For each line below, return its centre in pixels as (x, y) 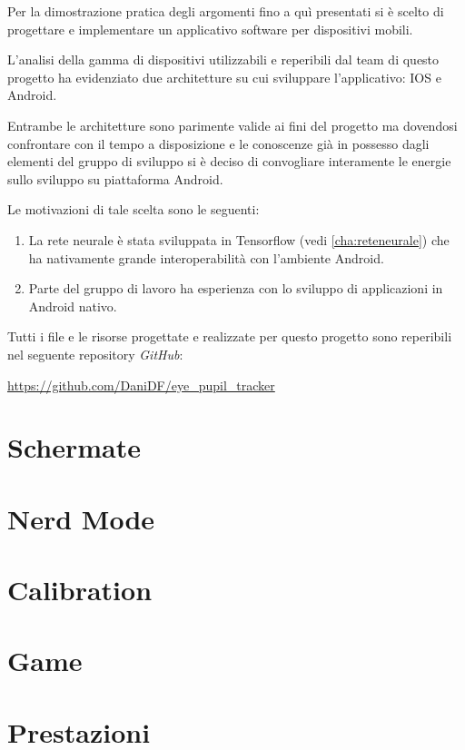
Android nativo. (73, 306)
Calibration (80, 590)
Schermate (74, 447)
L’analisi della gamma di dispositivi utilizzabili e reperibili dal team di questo (223, 59)
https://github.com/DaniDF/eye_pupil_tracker (141, 385)
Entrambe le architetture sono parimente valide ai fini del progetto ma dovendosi (232, 125)
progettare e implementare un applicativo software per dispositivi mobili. (210, 29)
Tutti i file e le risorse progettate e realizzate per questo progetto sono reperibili (230, 336)
